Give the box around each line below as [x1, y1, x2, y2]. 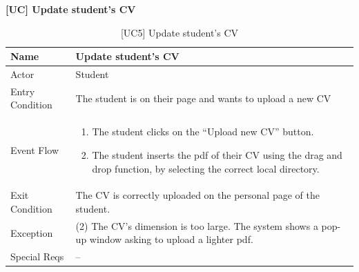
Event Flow [10, 142, 59, 157]
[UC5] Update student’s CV [120, 25, 239, 39]
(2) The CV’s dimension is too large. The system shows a [75, 218, 318, 233]
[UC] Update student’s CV [6, 2, 136, 16]
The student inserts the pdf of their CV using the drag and [92, 147, 342, 162]
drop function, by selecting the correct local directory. [92, 161, 320, 175]
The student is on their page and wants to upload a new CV [75, 90, 331, 105]
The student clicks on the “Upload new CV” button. [92, 124, 314, 139]
